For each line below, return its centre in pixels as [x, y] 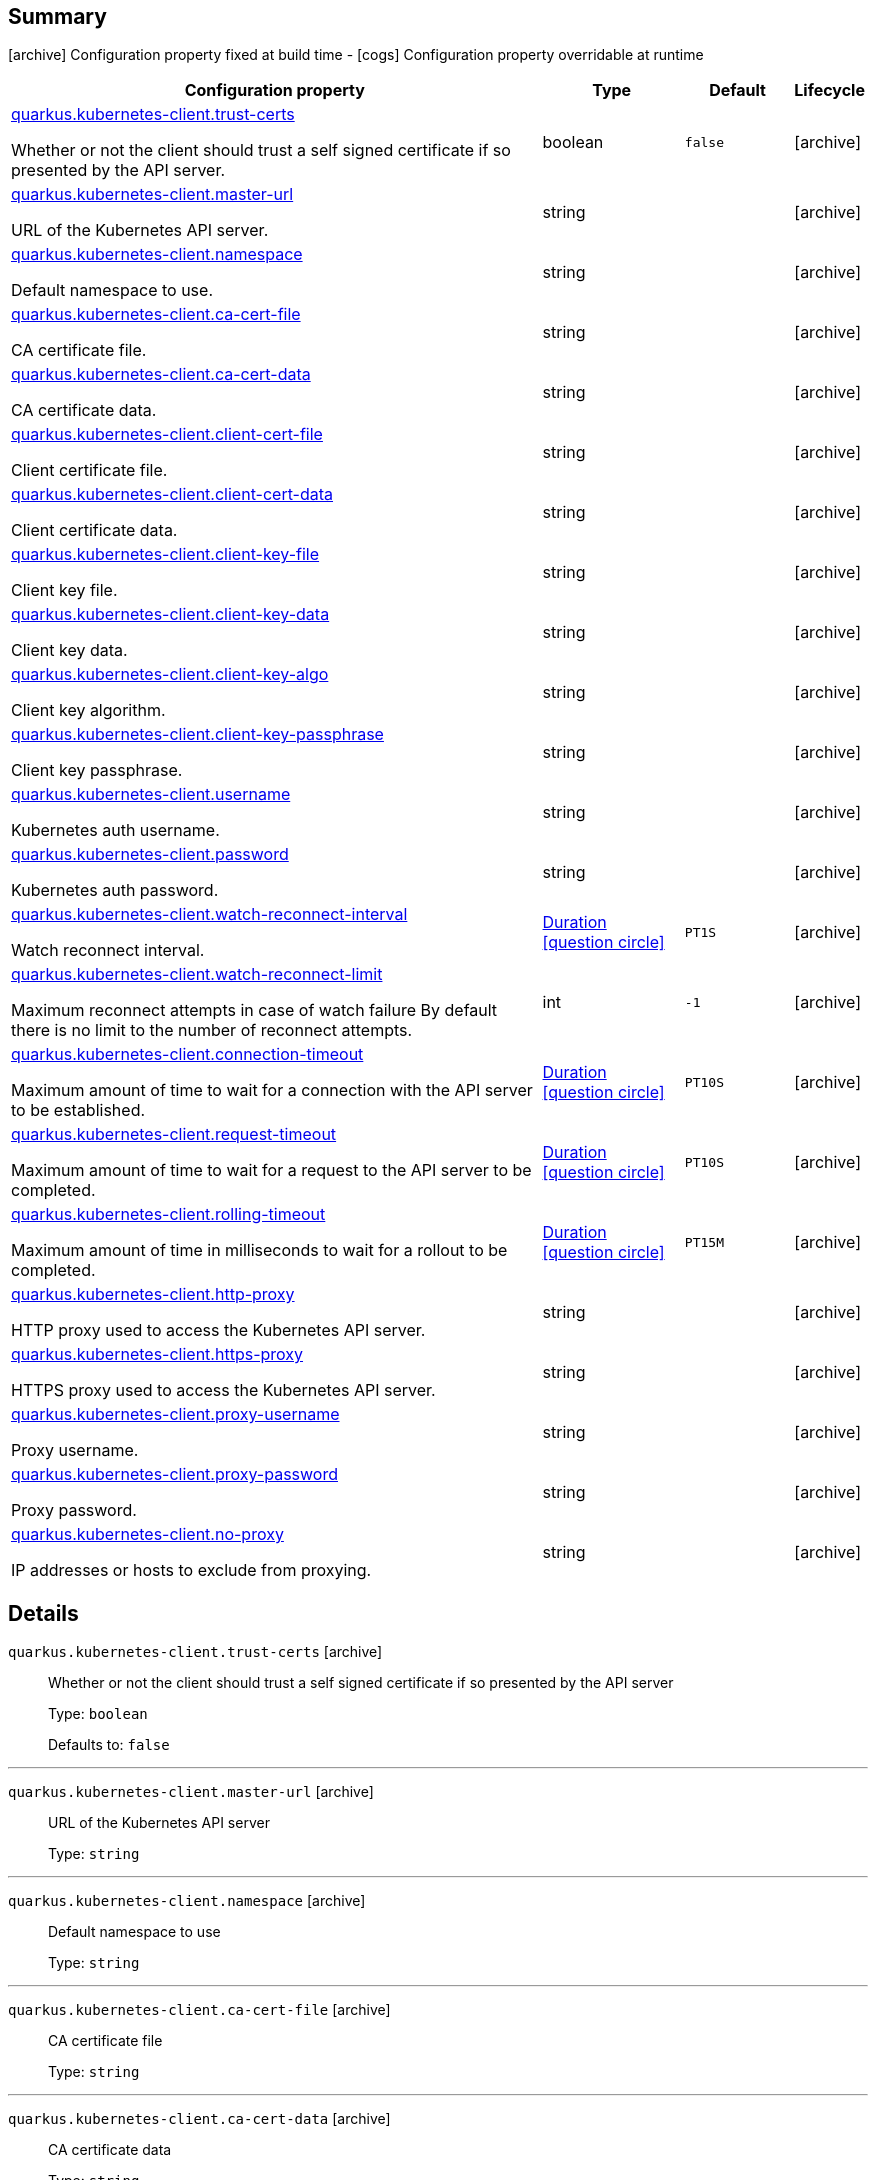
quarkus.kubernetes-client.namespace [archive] [187, 1901]
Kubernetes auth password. [115, 890]
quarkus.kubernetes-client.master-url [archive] [191, 1792]
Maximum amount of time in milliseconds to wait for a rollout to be [259, 1250]
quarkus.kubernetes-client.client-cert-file [167, 434]
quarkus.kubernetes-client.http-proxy [153, 1294]
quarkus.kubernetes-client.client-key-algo [170, 674]
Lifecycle [829, 90]
